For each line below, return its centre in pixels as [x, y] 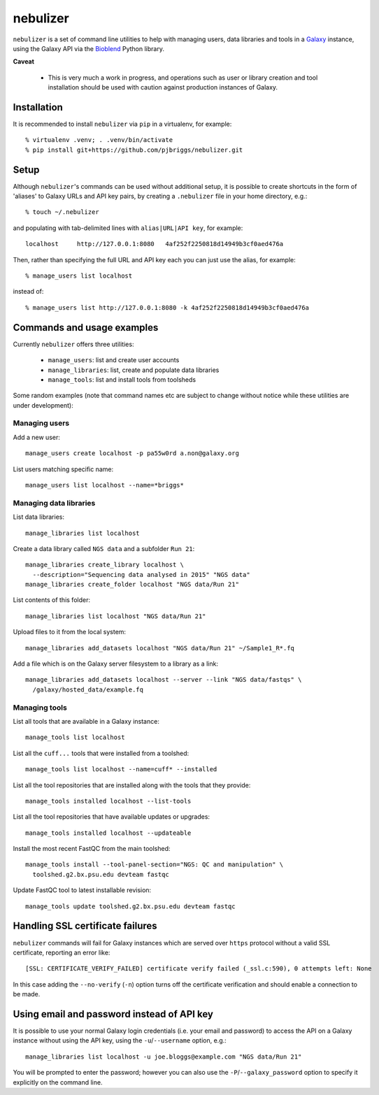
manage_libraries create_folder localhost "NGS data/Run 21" [132, 585]
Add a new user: [37, 437]
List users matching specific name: [63, 469]
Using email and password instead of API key [113, 1014]
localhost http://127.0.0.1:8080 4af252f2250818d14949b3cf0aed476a [155, 244]
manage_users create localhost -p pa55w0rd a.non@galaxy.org [132, 453]
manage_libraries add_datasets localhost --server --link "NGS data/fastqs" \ [164, 680]
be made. [27, 994]
